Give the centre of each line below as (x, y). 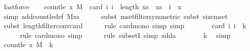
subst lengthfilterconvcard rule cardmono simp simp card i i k (125, 25)
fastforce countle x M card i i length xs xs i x (93, 6)
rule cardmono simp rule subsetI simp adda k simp (125, 35)
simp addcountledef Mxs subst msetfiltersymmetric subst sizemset (116, 16)
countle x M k (28, 44)
